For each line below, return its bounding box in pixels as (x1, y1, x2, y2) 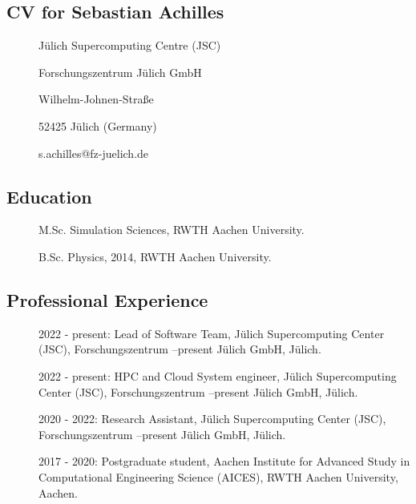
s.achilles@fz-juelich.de (38, 144, 149, 161)
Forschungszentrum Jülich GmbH (38, 63, 202, 80)
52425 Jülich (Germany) (38, 117, 157, 134)
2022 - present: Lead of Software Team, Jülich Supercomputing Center (38, 325, 385, 341)
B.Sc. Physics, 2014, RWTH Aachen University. (38, 248, 272, 264)
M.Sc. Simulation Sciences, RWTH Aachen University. (38, 221, 305, 238)
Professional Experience (6, 287, 208, 312)
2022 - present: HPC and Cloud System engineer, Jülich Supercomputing (38, 367, 397, 384)
